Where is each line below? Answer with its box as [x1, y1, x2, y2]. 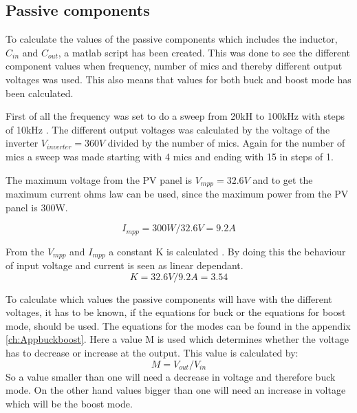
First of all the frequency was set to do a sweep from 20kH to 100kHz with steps [6, 109, 345, 123]
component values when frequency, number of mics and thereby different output [6, 59, 343, 73]
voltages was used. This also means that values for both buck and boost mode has [6, 72, 351, 86]
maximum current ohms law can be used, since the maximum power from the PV [6, 187, 349, 200]
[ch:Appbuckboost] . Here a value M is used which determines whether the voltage [6, 332, 349, 346]
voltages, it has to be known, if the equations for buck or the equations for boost [6, 305, 346, 319]
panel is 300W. [6, 200, 68, 214]
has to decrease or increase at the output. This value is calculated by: [6, 346, 299, 360]
